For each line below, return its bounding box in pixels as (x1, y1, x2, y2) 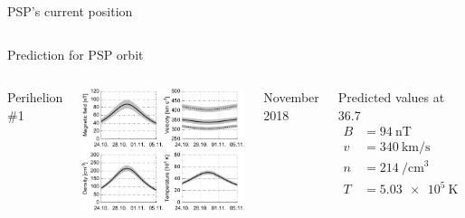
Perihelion (7, 88, 63, 107)
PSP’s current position (7, 2, 133, 20)
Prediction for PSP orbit (7, 44, 144, 63)
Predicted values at (337, 88, 445, 107)
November (263, 88, 319, 107)
